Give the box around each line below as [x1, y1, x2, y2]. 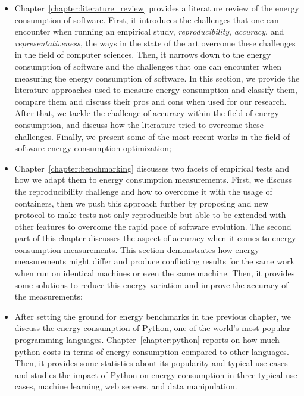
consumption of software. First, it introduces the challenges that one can [14, 13, 279, 26]
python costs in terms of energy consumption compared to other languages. [14, 345, 289, 357]
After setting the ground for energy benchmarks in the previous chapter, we [14, 310, 291, 322]
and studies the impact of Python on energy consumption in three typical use [14, 368, 297, 381]
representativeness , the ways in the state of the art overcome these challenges [14, 36, 296, 49]
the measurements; [14, 290, 83, 303]
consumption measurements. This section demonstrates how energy [14, 243, 259, 255]
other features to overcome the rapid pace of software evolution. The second [14, 220, 292, 232]
